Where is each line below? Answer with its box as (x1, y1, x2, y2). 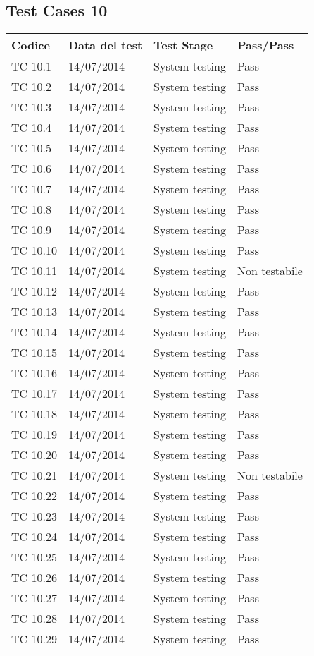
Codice (11, 37, 50, 54)
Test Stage (153, 37, 213, 54)
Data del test (68, 37, 143, 54)
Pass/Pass (237, 37, 294, 54)
